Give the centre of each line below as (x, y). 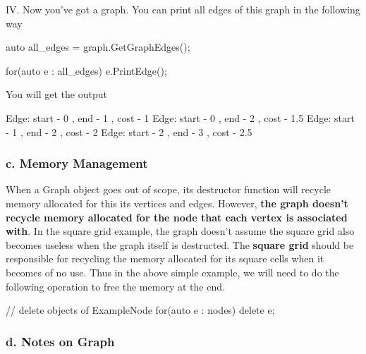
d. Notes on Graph (60, 341)
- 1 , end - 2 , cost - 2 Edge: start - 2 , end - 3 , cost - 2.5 (129, 132)
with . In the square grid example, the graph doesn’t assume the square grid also (180, 231)
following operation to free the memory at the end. (115, 286)
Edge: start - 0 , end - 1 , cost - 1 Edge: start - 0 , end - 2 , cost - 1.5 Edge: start (180, 117)
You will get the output (56, 94)
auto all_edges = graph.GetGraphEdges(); (98, 47)
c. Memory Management (77, 163)
